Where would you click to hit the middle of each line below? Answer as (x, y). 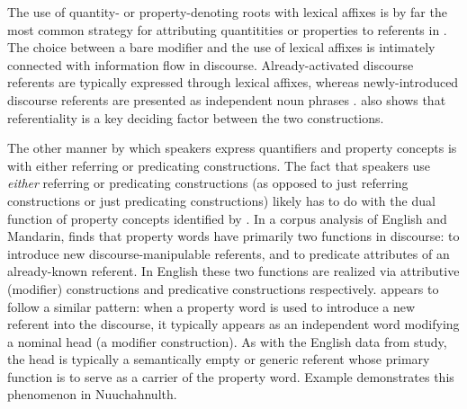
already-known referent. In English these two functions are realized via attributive (233, 271)
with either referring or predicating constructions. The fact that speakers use (219, 165)
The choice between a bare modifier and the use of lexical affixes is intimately (221, 47)
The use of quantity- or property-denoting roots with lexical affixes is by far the (227, 12)
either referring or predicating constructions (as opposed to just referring (208, 183)
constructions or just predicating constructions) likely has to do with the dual (221, 200)
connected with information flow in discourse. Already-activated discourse (211, 64)
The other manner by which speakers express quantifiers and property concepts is (232, 148)
